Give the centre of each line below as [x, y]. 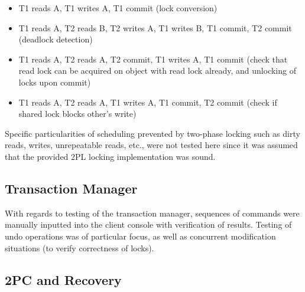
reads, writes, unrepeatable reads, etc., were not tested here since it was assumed [151, 145]
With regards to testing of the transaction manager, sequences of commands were [152, 213]
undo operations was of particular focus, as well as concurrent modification [140, 236]
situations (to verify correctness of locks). [80, 247]
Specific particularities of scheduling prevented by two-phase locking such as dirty [152, 133]
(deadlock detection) [56, 39]
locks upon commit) [55, 82]
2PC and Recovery [63, 279]
